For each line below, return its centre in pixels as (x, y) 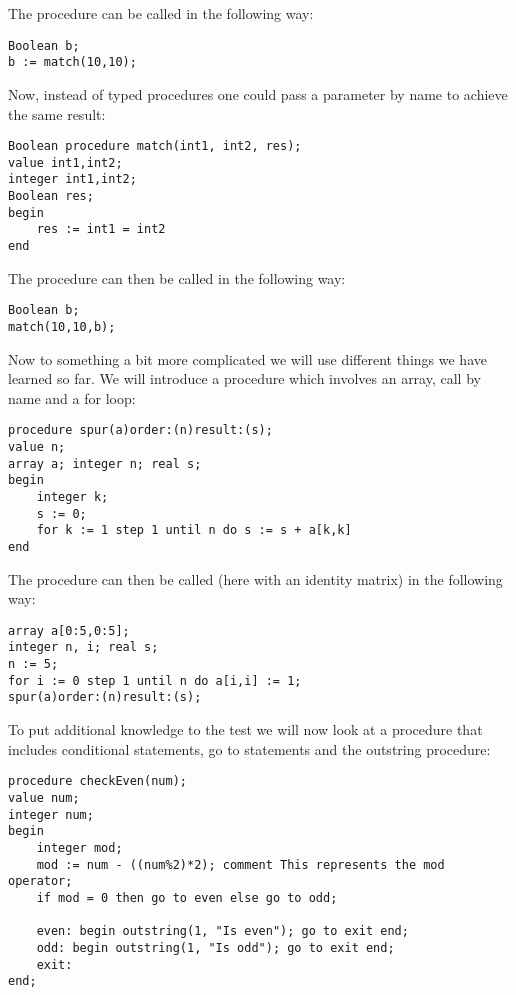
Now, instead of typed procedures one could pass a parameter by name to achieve (258, 93)
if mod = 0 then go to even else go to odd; (187, 897)
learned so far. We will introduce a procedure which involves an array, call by (244, 378)
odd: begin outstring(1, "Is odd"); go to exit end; (215, 947)
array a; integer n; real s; (105, 463)
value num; (44, 797)
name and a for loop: (72, 397)
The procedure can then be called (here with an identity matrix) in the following (255, 578)
